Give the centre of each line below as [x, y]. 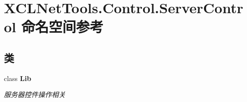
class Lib [18, 78]
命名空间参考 [62, 27]
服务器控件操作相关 [35, 94]
